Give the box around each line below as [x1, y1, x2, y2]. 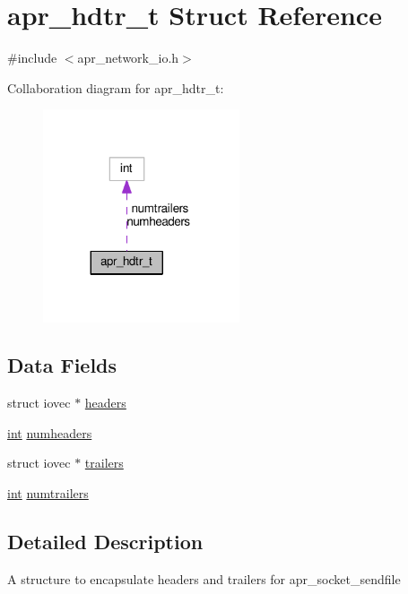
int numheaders [7, 423, 92, 442]
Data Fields [7, 351, 117, 379]
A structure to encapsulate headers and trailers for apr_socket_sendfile [7, 569, 401, 588]
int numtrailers [7, 484, 89, 503]
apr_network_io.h [77, 48, 179, 67]
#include [7, 48, 57, 67]
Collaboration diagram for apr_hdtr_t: [7, 78, 224, 97]
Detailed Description [7, 528, 204, 555]
